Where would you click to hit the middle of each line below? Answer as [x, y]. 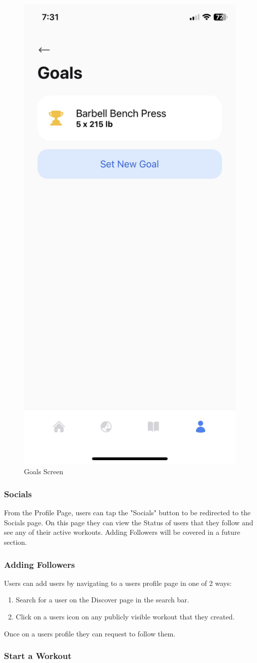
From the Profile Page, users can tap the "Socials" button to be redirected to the [128, 513]
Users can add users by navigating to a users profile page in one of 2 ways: [118, 583]
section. [15, 542]
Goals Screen [44, 471]
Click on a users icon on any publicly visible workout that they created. [125, 617]
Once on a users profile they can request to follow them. [90, 633]
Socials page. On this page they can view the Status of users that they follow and [129, 522]
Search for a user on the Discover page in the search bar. [102, 600]
